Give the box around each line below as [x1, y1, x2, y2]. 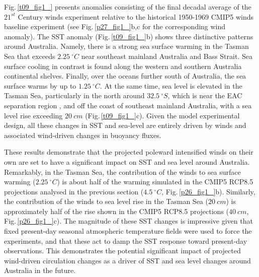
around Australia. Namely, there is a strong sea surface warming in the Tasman [4, 41, 249, 51]
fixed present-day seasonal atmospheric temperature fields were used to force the [4, 226, 252, 236]
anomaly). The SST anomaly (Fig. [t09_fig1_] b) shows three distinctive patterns [4, 31, 253, 41]
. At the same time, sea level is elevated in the [100, 80, 242, 91]
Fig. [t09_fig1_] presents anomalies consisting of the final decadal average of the [4, 2, 251, 12]
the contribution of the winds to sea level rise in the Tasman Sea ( [4, 196, 208, 206]
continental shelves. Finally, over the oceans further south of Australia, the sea [4, 71, 246, 81]
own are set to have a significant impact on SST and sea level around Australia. [4, 156, 250, 167]
